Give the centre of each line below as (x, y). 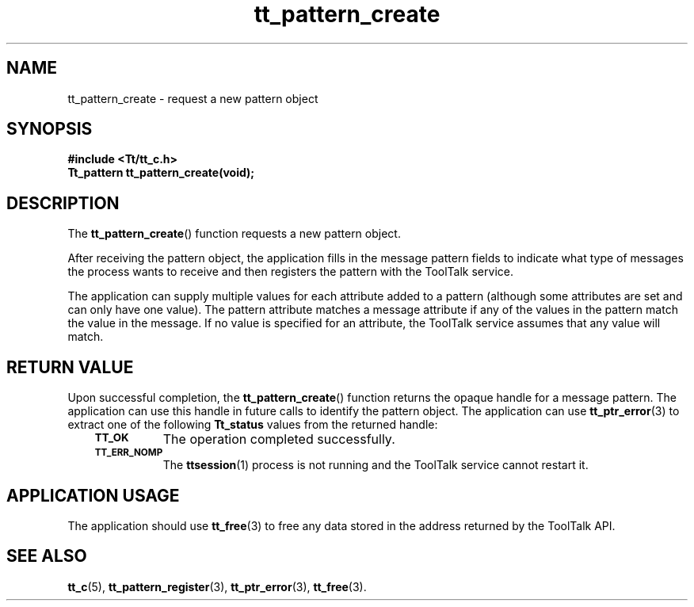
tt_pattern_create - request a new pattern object (193, 98)
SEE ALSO (47, 556)
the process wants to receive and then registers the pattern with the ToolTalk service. (290, 272)
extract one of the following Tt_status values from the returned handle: (253, 425)
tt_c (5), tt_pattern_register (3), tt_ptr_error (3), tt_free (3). (217, 586)
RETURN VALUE (70, 367)
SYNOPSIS (50, 129)
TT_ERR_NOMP (129, 453)
